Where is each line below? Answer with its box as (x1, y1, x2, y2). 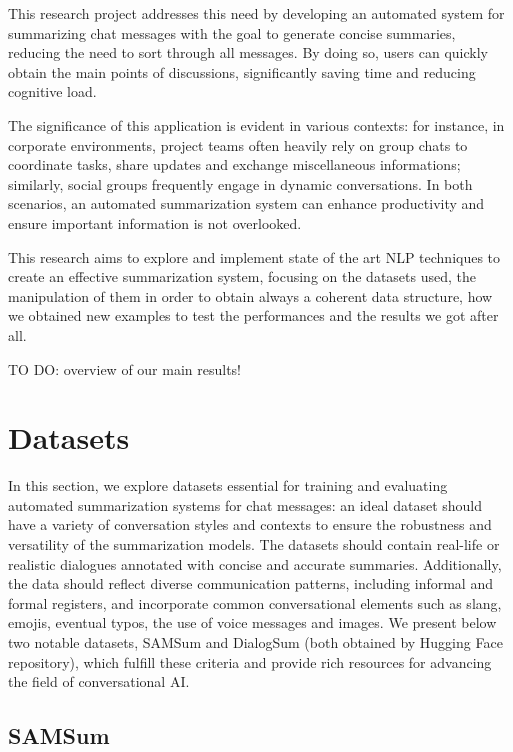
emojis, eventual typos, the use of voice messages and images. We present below (8, 612, 497, 633)
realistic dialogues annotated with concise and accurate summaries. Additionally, (8, 553, 502, 574)
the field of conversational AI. (8, 671, 190, 692)
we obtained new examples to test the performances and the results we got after (8, 305, 499, 326)
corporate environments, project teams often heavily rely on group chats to (8, 134, 468, 155)
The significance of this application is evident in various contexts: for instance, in (8, 114, 505, 135)
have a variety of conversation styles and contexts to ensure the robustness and (8, 514, 492, 535)
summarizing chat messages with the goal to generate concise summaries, (8, 22, 456, 43)
